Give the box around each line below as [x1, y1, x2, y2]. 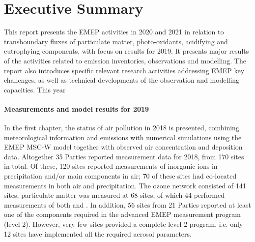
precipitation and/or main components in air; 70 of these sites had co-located [4, 171, 237, 181]
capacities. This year [4, 84, 66, 94]
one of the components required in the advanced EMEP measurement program [4, 209, 241, 219]
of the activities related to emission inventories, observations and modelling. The [4, 55, 246, 65]
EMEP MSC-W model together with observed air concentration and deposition [4, 142, 243, 152]
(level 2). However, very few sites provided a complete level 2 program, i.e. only [4, 219, 243, 229]
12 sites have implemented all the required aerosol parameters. [4, 228, 192, 239]
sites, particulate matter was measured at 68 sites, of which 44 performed [4, 190, 225, 200]
